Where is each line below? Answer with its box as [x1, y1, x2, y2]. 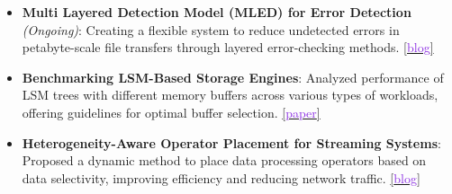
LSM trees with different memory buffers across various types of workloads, [22, 85, 438, 104]
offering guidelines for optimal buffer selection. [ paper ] [22, 102, 321, 121]
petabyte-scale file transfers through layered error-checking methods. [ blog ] [22, 38, 434, 57]
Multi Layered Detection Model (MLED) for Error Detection [22, 3, 411, 21]
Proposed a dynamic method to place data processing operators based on [22, 151, 427, 170]
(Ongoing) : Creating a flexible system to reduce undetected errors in [22, 20, 400, 39]
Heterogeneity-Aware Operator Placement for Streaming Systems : [22, 133, 441, 152]
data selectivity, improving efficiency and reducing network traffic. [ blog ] [22, 168, 420, 187]
